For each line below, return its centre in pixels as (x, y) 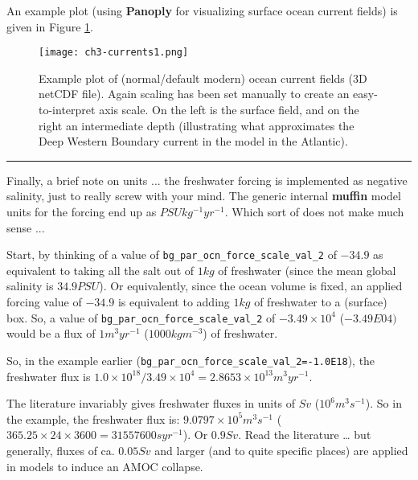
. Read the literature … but (305, 435)
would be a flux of (51, 333)
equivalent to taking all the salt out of (100, 270)
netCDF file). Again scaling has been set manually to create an (194, 94)
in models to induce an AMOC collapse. (105, 466)
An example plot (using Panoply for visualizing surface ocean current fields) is (202, 10)
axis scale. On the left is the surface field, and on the (229, 110)
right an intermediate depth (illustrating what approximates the (197, 125)
